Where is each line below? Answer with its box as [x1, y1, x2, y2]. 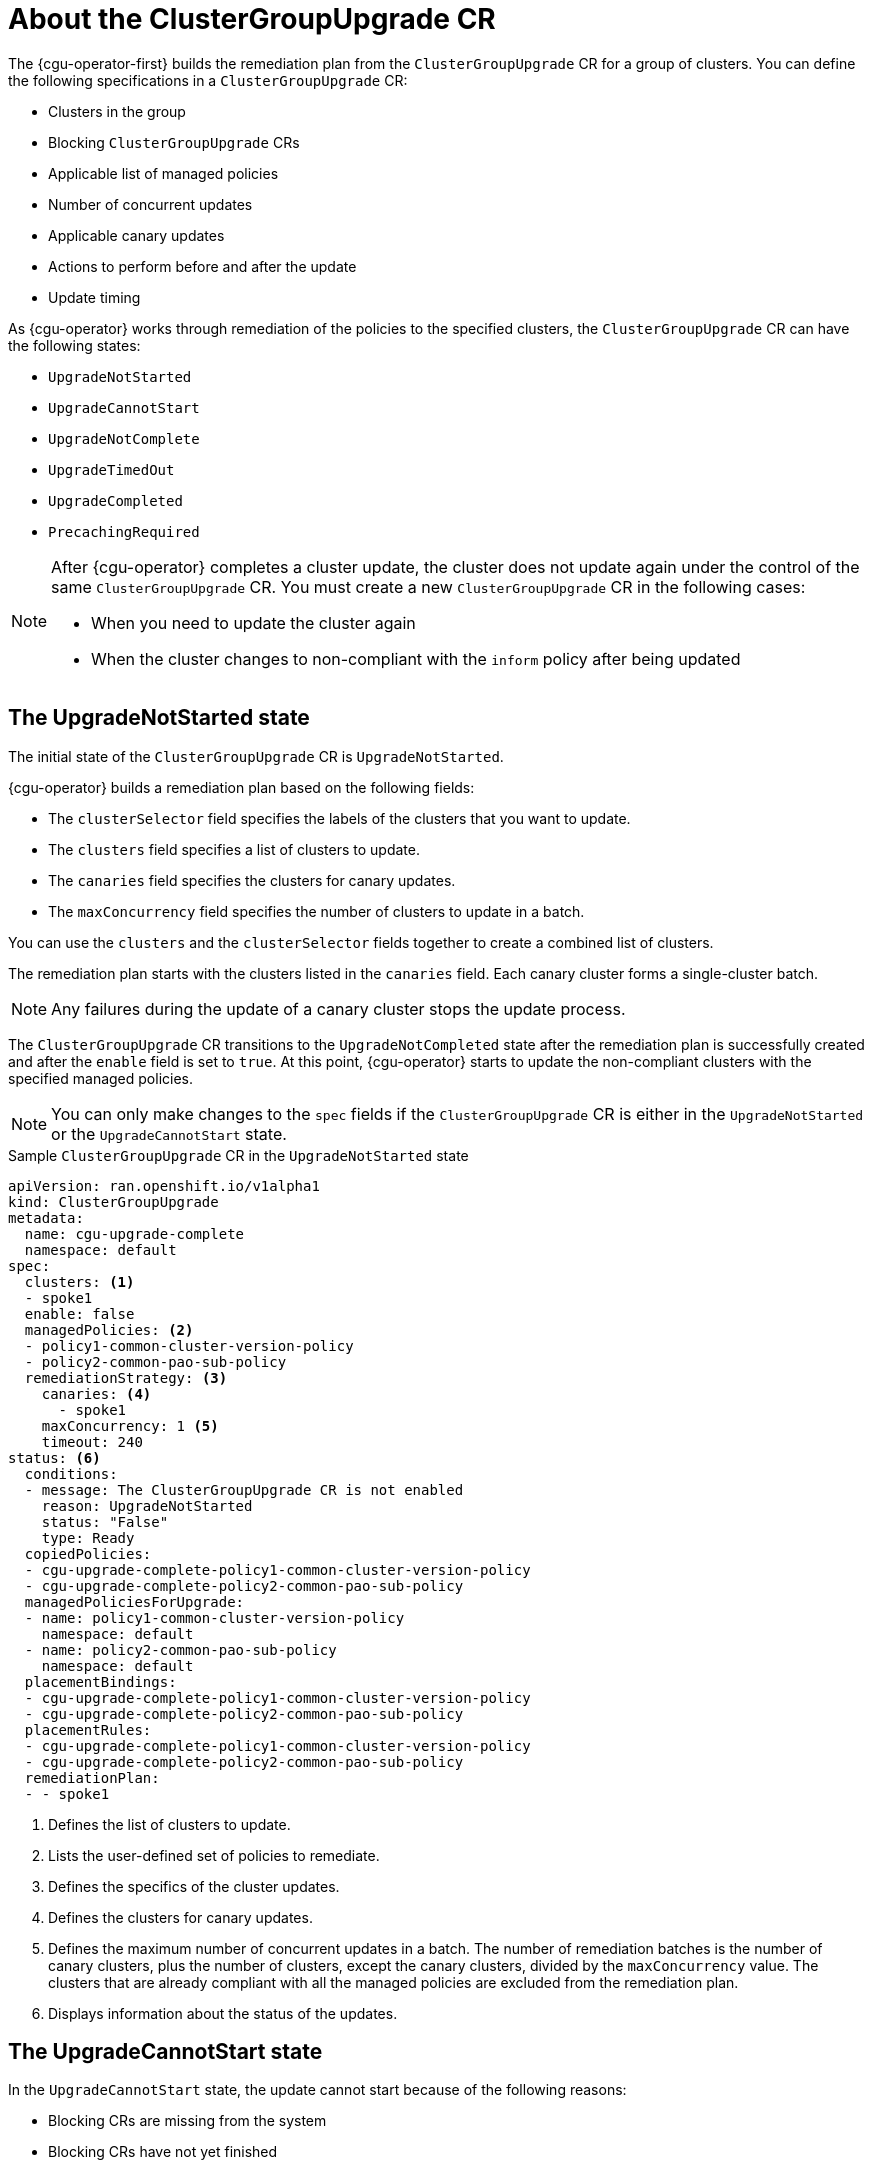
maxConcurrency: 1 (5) [41, 1417, 219, 1434]
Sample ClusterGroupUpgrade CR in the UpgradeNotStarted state [8, 1146, 469, 1164]
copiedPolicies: [24, 1545, 152, 1562]
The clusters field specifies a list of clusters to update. [48, 840, 420, 858]
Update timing [48, 288, 141, 306]
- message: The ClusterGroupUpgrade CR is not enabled [24, 1481, 464, 1498]
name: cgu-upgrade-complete [24, 1225, 245, 1242]
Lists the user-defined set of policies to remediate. [48, 1846, 380, 1864]
